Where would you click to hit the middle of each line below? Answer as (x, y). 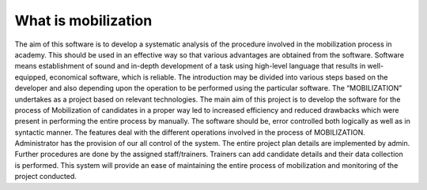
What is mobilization (83, 20)
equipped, (31, 77)
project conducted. (45, 177)
